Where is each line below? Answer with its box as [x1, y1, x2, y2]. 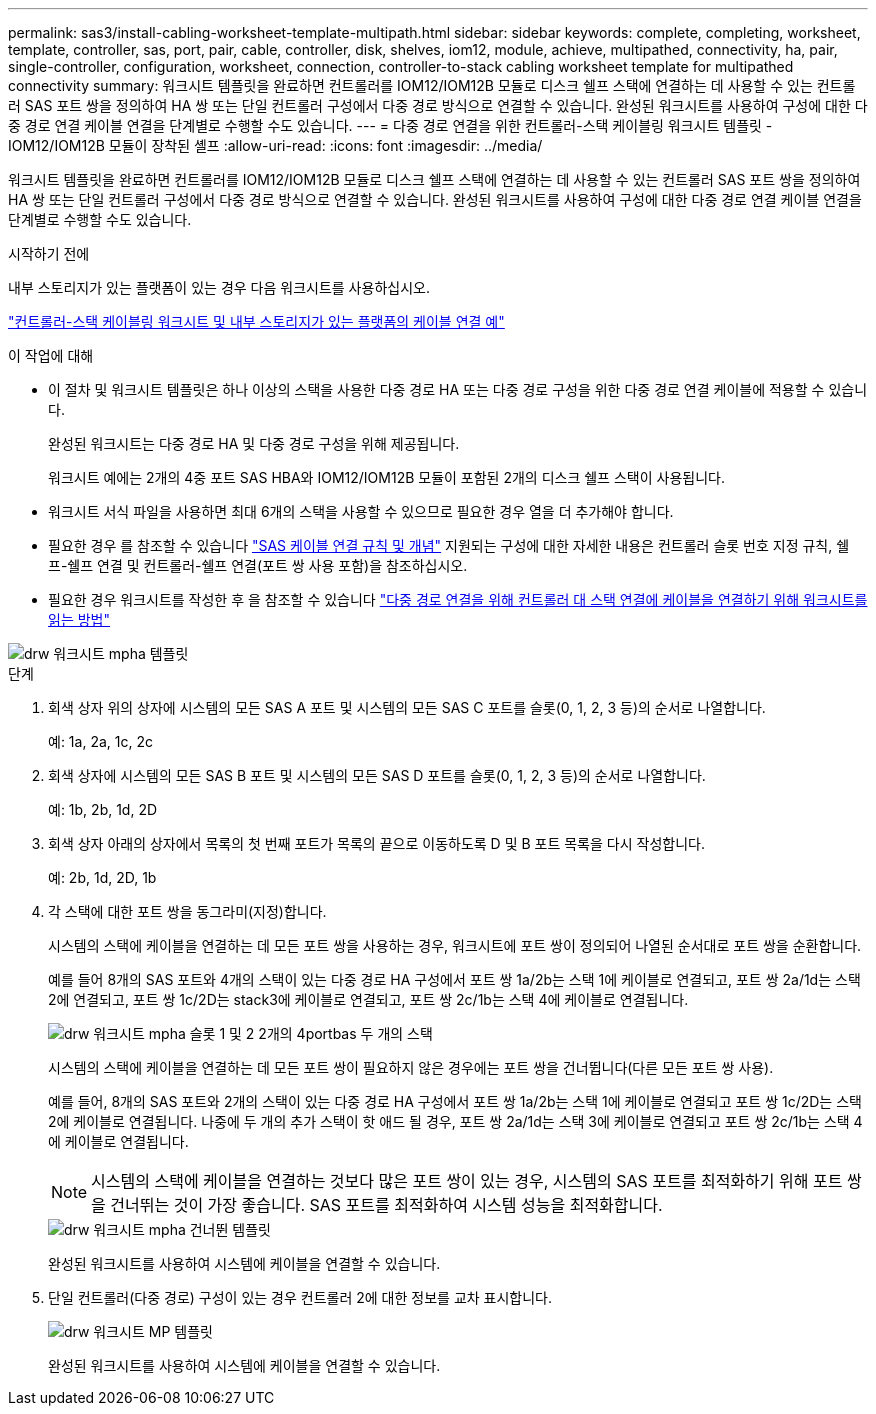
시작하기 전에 [8, 245, 90, 262]
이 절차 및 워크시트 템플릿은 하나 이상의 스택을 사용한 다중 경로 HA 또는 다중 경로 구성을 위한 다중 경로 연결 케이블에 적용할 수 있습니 [48, 381, 868, 398]
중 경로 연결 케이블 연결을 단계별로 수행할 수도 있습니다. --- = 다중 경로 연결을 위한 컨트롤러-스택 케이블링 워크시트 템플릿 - [8, 117, 773, 134]
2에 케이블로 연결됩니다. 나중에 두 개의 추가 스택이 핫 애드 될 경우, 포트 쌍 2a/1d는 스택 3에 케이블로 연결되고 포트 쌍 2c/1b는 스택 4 [48, 1113, 863, 1130]
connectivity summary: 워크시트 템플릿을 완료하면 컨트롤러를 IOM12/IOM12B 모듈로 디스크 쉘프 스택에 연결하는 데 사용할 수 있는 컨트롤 [8, 77, 856, 94]
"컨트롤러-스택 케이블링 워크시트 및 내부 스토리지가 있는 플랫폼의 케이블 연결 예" [8, 313, 505, 330]
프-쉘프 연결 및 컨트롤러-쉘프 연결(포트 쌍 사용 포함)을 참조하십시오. [48, 557, 468, 574]
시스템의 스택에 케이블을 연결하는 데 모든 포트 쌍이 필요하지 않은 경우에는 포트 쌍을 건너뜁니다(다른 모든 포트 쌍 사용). [48, 1059, 774, 1076]
